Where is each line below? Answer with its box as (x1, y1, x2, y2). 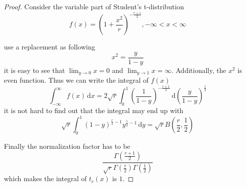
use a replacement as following (4, 42, 95, 52)
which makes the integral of (4, 173, 87, 184)
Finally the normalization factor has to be (4, 141, 131, 151)
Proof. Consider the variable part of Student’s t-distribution (4, 1, 184, 11)
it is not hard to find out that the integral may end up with (4, 105, 184, 116)
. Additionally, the (171, 65, 226, 75)
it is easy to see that (4, 65, 65, 75)
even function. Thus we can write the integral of (4, 75, 149, 85)
